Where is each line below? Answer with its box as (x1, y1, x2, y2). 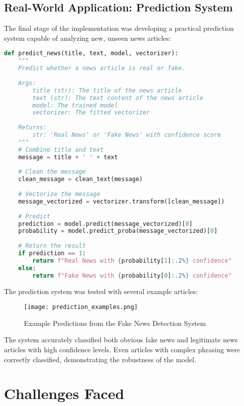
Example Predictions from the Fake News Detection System (24, 317, 206, 328)
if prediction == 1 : (18, 250, 86, 257)
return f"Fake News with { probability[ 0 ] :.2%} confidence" (32, 272, 232, 279)
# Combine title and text (18, 146, 104, 153)
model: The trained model (32, 101, 118, 109)
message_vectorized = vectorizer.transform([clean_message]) (18, 198, 225, 205)
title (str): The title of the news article (32, 87, 182, 94)
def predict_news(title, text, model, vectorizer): (4, 50, 178, 57)
